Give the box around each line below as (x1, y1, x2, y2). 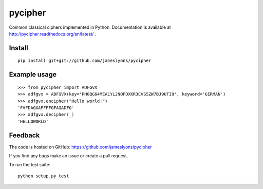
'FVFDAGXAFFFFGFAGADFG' (18, 105, 75, 111)
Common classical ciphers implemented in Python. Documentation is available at (9, 24, 171, 30)
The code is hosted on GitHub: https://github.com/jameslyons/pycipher (9, 144, 152, 150)
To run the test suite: (9, 162, 51, 168)
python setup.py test (18, 173, 69, 179)
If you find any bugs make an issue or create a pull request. (9, 153, 129, 158)
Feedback (9, 131, 40, 139)
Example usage (9, 71, 57, 79)
